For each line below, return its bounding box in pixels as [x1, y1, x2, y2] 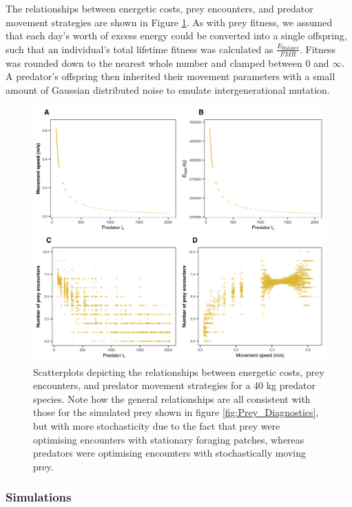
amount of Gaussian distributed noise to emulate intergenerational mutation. [6, 82, 330, 97]
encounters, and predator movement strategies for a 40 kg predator [33, 378, 315, 392]
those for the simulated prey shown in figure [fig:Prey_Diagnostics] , [33, 405, 319, 419]
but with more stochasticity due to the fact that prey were [33, 418, 280, 433]
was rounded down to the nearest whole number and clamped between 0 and [6, 55, 329, 70]
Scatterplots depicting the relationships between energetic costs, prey [33, 364, 324, 379]
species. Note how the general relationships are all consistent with [33, 391, 311, 406]
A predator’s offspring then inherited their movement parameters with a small [6, 69, 335, 83]
